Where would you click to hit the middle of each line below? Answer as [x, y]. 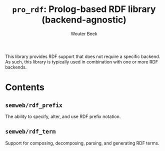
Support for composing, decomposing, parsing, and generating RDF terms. [82, 143]
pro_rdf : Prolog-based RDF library [84, 9]
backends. [16, 67]
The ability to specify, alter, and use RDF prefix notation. [63, 116]
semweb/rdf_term [30, 132]
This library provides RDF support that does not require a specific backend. [83, 56]
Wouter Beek [84, 33]
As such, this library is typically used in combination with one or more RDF [82, 61]
